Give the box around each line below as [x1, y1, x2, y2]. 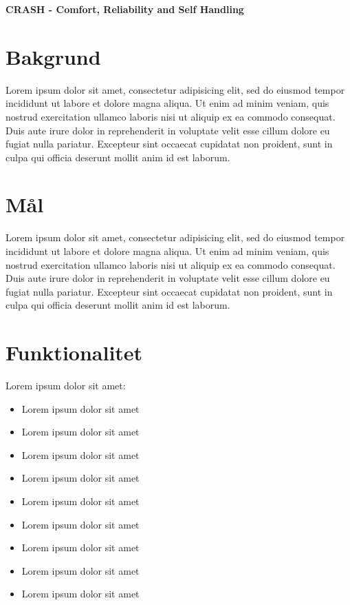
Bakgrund [6, 42, 101, 70]
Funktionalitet [6, 338, 143, 367]
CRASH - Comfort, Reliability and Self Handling [6, 2, 244, 16]
